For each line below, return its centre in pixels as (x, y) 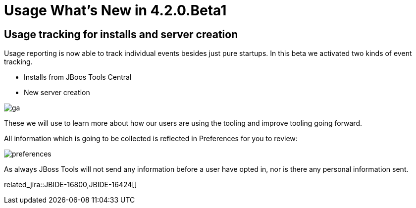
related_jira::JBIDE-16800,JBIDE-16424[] (71, 185)
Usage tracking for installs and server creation (121, 34)
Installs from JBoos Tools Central (78, 77)
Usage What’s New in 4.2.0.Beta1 (115, 10)
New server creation (57, 93)
